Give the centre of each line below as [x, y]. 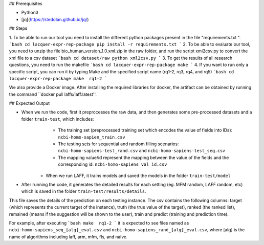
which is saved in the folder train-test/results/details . [84, 191]
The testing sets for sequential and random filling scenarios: [118, 144]
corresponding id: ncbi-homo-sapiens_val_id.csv [112, 164]
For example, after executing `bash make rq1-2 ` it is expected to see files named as [99, 223]
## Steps [18, 28]
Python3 [30, 13]
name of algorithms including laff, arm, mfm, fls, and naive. [68, 237]
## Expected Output [29, 103]
